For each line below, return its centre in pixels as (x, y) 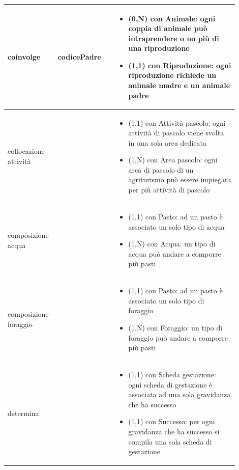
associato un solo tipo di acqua (176, 226)
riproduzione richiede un (172, 75)
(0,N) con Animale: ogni (172, 18)
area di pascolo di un (161, 169)
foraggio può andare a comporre (178, 337)
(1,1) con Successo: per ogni (172, 421)
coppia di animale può (168, 28)
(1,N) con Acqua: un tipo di (172, 244)
